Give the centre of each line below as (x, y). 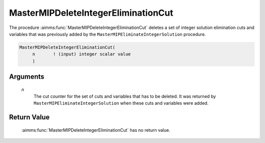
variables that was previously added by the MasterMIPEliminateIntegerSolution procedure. (107, 34)
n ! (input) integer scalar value (81, 54)
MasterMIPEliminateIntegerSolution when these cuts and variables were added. (121, 103)
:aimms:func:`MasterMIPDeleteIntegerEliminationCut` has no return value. (96, 130)
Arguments (27, 77)
